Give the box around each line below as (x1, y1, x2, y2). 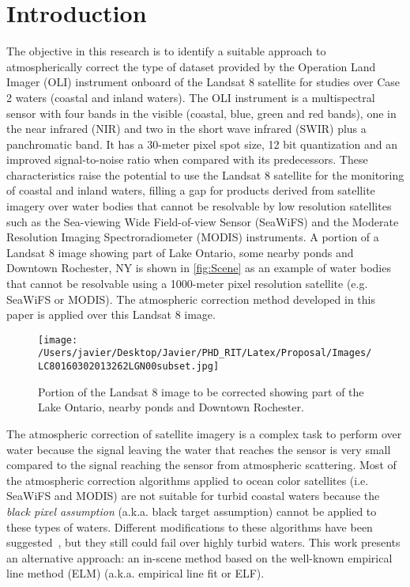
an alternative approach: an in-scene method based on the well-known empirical (6, 549, 393, 566)
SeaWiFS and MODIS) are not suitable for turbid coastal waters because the (6, 487, 380, 504)
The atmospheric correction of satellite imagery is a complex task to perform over (6, 425, 402, 441)
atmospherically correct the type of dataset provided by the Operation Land (6, 58, 376, 74)
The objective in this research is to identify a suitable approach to (6, 43, 326, 59)
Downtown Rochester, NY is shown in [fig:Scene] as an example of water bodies (6, 259, 391, 276)
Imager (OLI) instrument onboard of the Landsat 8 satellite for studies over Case (6, 74, 401, 90)
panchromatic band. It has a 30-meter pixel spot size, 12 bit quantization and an (6, 135, 397, 152)
